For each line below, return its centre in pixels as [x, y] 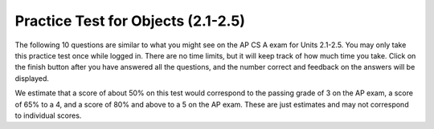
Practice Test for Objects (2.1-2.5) [130, 21]
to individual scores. [48, 115]
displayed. [32, 78]
